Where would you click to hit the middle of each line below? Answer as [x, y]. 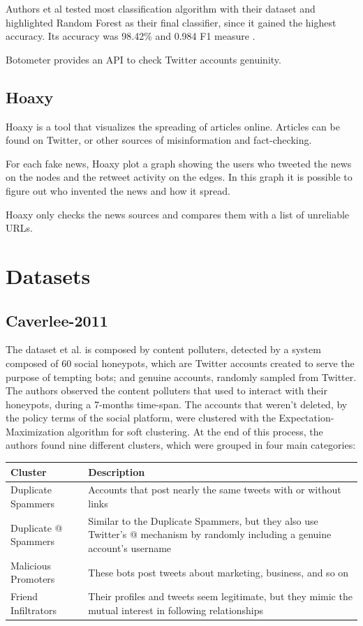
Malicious [31, 565]
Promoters [33, 579]
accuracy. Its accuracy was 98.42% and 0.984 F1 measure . [131, 36]
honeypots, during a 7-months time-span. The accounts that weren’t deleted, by [177, 404]
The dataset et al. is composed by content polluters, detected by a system [163, 349]
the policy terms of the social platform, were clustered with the [141, 418]
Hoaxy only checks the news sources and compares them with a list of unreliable [178, 214]
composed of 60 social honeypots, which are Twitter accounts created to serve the [180, 363]
